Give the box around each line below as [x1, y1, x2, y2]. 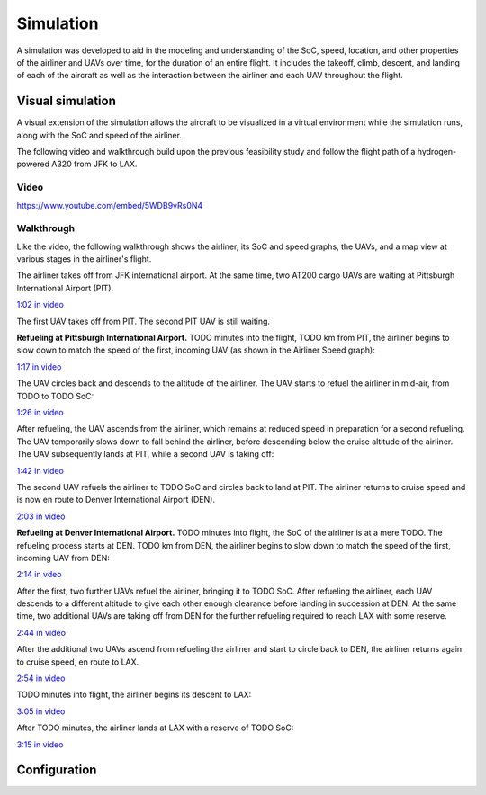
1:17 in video [16, 361, 62, 372]
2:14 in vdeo [16, 569, 62, 580]
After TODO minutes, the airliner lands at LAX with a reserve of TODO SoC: [16, 722, 294, 733]
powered [16, 158, 49, 170]
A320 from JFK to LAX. [50, 158, 138, 170]
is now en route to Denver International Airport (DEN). [16, 495, 216, 505]
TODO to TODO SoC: [16, 390, 94, 401]
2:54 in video [16, 673, 66, 683]
